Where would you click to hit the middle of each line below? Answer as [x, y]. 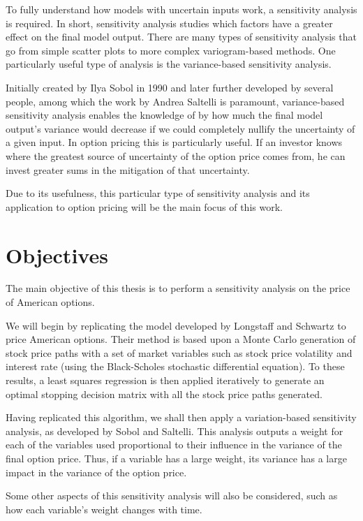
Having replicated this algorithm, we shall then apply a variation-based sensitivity [181, 417]
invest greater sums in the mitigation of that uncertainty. [128, 169]
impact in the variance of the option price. [96, 472]
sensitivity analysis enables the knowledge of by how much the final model [164, 115]
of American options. [50, 302]
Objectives [57, 255]
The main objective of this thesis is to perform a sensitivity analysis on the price [178, 288]
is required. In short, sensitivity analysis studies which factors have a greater [169, 23]
